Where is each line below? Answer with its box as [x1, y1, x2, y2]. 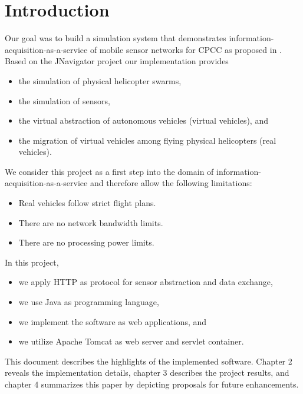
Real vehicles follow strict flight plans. [18, 197, 156, 209]
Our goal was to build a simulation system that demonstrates [5, 32, 226, 44]
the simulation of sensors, [18, 94, 110, 107]
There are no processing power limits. [18, 236, 154, 249]
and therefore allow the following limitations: [90, 177, 252, 189]
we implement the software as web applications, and [18, 315, 207, 327]
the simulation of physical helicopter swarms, [18, 74, 182, 87]
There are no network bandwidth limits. [18, 216, 163, 229]
